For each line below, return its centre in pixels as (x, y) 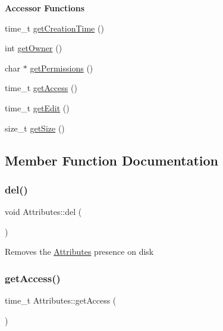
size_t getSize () (35, 128)
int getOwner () (34, 48)
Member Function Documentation (112, 160)
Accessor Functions (45, 8)
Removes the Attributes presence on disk (79, 252)
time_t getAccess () (41, 88)
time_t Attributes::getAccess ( (61, 300)
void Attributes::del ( (43, 212)
